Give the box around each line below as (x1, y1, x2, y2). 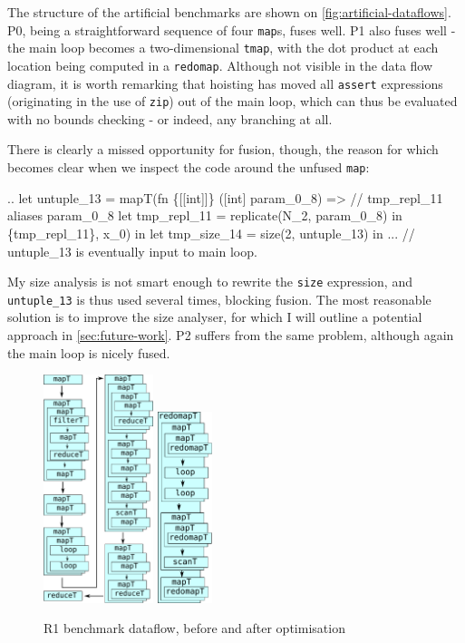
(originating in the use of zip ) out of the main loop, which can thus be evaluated (7, 92, 458, 111)
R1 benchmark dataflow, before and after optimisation (44, 619, 345, 638)
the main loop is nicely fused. (7, 343, 170, 362)
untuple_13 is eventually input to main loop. (7, 241, 257, 260)
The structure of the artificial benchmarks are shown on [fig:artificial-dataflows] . (7, 3, 451, 21)
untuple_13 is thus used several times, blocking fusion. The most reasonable (7, 289, 431, 308)
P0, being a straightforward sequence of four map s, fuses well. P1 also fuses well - (7, 20, 456, 39)
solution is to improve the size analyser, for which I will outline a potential (7, 307, 422, 326)
